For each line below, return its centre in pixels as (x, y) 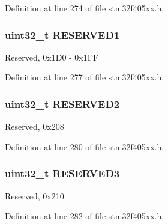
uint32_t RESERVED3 (62, 173)
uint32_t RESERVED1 (62, 35)
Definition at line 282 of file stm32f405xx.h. (85, 216)
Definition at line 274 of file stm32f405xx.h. (85, 8)
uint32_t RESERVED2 (62, 104)
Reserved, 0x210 (34, 195)
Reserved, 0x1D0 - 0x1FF (52, 57)
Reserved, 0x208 (34, 126)
